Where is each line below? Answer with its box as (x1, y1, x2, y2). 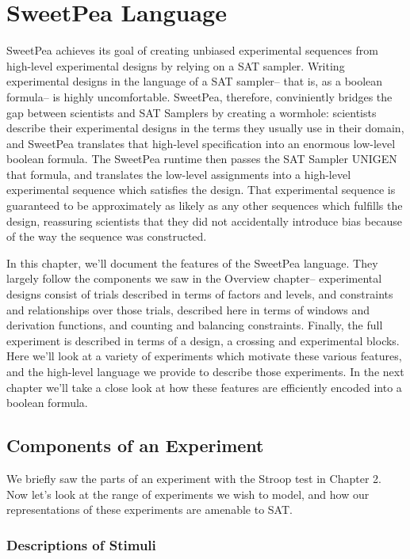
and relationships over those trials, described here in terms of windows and (6, 301, 370, 318)
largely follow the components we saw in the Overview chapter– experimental (6, 270, 382, 287)
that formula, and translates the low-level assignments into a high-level (6, 165, 351, 182)
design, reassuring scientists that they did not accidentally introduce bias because (6, 212, 402, 229)
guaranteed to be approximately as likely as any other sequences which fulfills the (6, 197, 403, 214)
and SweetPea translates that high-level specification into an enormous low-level (6, 135, 396, 151)
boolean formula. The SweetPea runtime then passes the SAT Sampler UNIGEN (6, 150, 397, 167)
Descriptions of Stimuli (6, 534, 156, 554)
